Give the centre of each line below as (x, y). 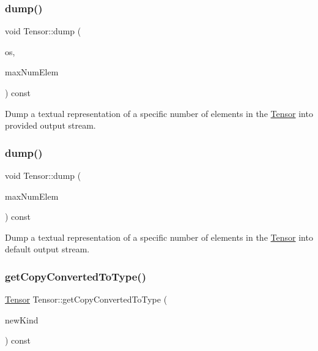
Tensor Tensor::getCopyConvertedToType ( (86, 299)
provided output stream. (50, 125)
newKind (22, 319)
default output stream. (47, 249)
